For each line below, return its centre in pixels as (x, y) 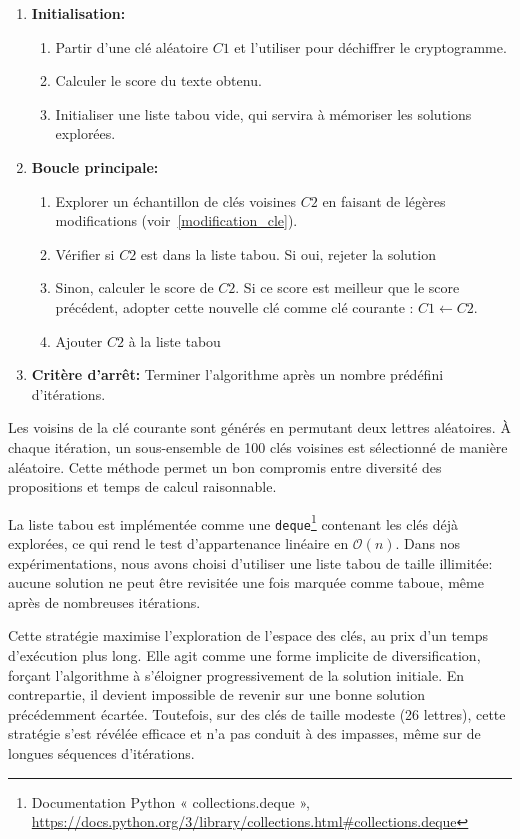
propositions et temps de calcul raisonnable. (142, 486)
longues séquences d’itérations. (101, 752)
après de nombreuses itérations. (104, 601)
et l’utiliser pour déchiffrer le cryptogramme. (370, 46)
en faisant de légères (384, 200)
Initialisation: (78, 13)
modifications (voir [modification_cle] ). (176, 220)
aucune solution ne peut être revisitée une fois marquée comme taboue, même (246, 582)
